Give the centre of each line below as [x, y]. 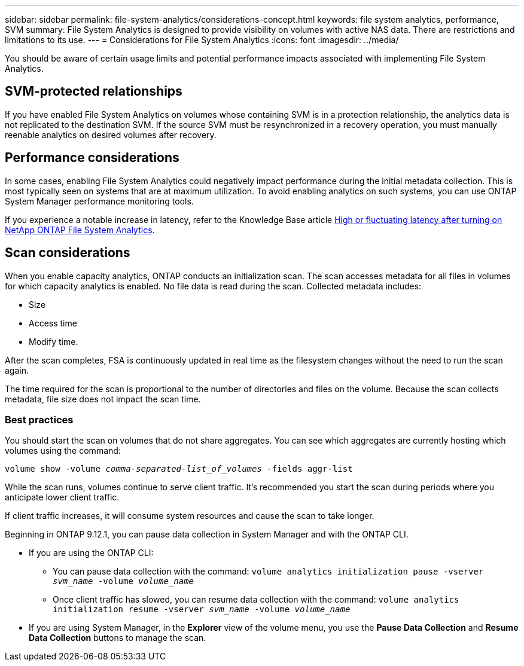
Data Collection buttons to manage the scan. [118, 638]
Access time [53, 323]
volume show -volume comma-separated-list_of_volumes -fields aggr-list [179, 469]
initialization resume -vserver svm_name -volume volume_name [202, 610]
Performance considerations [92, 158]
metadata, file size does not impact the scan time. [103, 399]
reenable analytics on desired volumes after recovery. [111, 135]
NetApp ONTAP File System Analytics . [80, 230]
